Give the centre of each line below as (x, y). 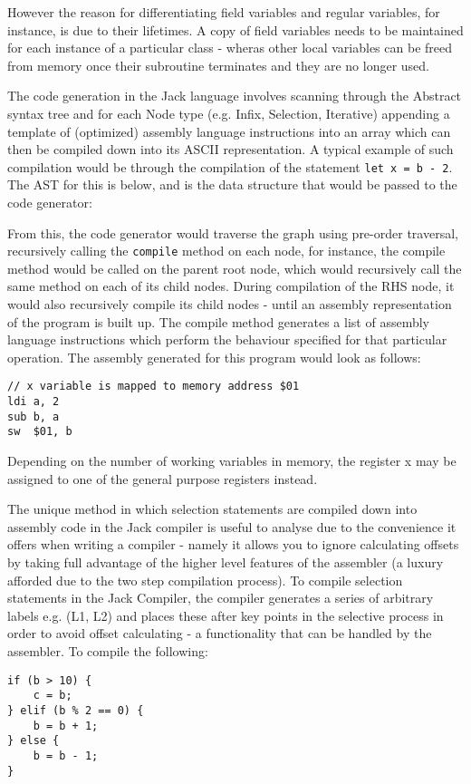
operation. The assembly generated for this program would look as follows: (214, 357)
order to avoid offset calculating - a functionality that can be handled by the (220, 633)
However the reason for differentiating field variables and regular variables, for (224, 12)
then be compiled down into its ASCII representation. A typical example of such (231, 149)
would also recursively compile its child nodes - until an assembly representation (230, 304)
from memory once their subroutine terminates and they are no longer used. (219, 65)
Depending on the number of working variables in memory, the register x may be (232, 461)
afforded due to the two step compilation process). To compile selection (205, 580)
